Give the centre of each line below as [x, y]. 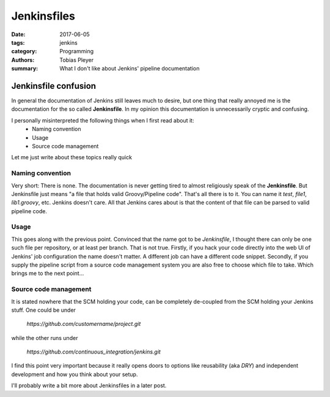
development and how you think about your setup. [75, 374]
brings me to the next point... [48, 273]
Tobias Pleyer [77, 60]
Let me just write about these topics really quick [72, 157]
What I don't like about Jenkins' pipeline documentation [130, 69]
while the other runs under [45, 338]
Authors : [23, 60]
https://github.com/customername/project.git [84, 324]
